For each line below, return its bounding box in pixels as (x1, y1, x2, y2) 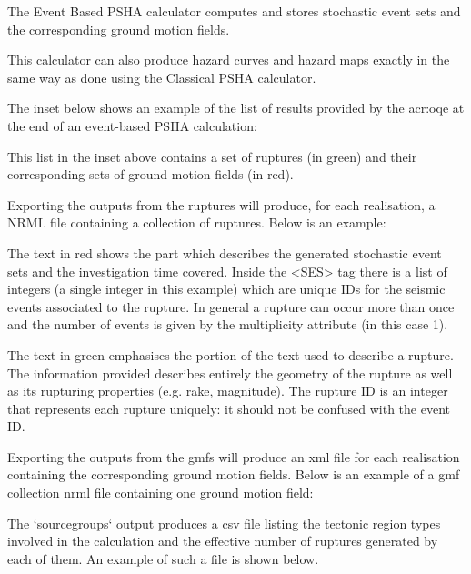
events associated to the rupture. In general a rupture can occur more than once (7, 297, 455, 316)
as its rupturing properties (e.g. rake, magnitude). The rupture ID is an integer (7, 381, 448, 400)
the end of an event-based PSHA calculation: (7, 116, 257, 135)
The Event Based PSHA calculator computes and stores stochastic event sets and (7, 2, 461, 20)
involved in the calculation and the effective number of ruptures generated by (7, 531, 438, 550)
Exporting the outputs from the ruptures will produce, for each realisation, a (7, 195, 436, 214)
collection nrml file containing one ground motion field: (7, 483, 314, 502)
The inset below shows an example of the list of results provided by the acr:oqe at (7, 98, 465, 117)
